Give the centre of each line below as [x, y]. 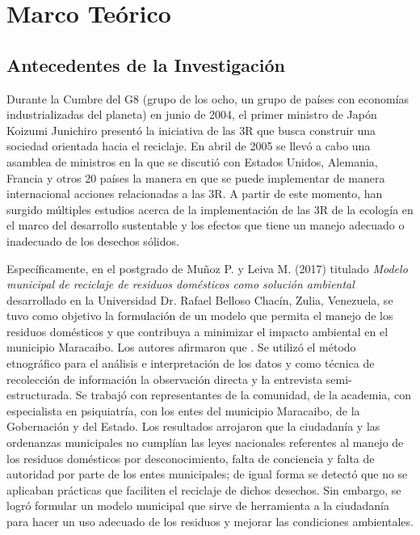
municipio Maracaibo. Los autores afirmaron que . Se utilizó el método [181, 347]
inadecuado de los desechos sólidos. [93, 240]
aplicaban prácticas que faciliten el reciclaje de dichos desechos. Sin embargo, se [204, 489]
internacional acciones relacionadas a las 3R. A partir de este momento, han [195, 194]
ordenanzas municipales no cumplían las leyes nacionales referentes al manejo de [205, 442]
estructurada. [40, 395]
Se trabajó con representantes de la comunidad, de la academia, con [243, 395]
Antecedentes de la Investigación [146, 64]
